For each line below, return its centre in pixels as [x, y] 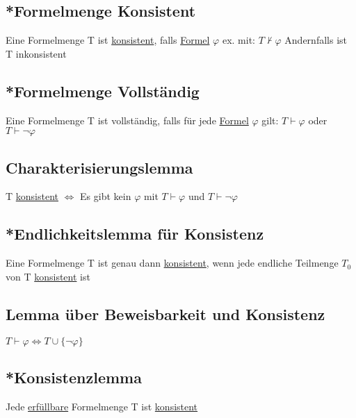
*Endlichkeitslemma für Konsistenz [135, 234]
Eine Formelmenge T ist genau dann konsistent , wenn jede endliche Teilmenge [172, 263]
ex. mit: [238, 40]
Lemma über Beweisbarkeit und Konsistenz [165, 313]
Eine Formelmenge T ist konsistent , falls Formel [108, 40]
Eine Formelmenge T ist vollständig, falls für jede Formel [127, 120]
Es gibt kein [106, 196]
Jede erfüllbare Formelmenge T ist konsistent [102, 406]
